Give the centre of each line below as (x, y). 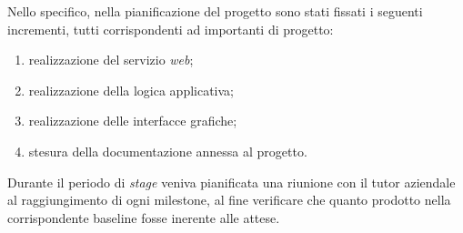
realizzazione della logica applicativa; (131, 90)
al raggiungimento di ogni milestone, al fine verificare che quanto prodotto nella (229, 200)
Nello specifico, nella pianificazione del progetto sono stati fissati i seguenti (215, 11)
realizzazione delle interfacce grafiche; (133, 121)
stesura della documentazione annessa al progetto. (168, 151)
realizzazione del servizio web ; (111, 60)
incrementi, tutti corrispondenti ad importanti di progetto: (171, 29)
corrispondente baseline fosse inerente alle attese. (144, 217)
